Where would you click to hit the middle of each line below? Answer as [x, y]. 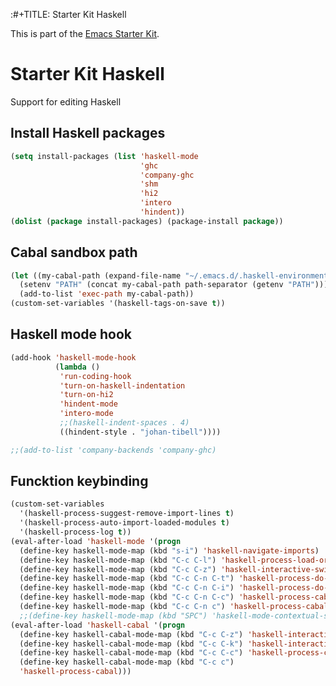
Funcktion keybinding [79, 481]
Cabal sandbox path [74, 252]
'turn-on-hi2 [86, 395]
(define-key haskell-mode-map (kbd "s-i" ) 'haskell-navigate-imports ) [169, 550]
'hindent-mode [88, 404]
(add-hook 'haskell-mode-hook [73, 357]
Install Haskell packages [88, 133]
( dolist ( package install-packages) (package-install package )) [147, 221]
